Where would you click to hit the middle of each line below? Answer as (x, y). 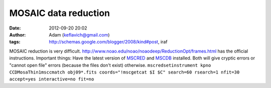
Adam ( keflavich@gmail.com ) (79, 34)
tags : (15, 42)
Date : (15, 28)
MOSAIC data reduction (60, 13)
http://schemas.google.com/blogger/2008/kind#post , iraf (108, 42)
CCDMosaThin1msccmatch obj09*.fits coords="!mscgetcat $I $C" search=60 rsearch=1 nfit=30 (124, 72)
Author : (18, 34)
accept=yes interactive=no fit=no (52, 79)
